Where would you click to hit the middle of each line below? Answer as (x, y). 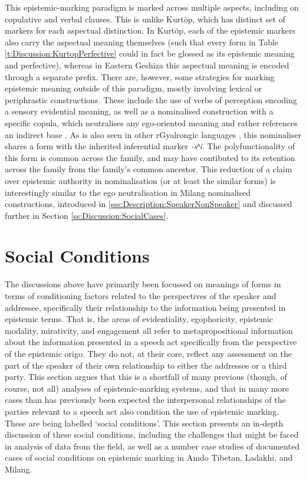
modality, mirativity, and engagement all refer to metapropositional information (149, 330)
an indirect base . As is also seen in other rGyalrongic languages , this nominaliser (153, 134)
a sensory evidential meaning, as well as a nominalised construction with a (139, 111)
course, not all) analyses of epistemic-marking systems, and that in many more (147, 388)
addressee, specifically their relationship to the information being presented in (145, 307)
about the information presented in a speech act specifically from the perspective (151, 342)
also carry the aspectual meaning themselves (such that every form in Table (142, 42)
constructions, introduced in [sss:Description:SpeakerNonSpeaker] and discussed (149, 204)
